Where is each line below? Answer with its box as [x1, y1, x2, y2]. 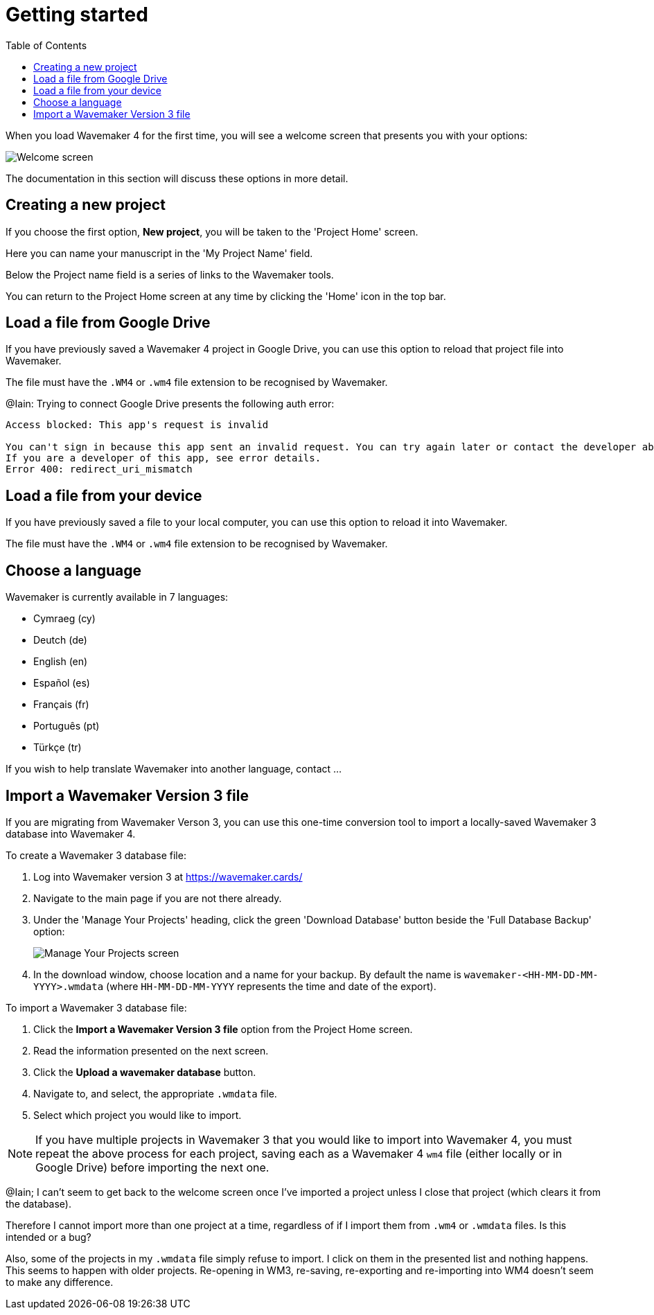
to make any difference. [6, 1276, 114, 1288]
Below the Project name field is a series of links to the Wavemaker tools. [6, 268, 334, 281]
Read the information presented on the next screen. [33, 1044, 269, 1057]
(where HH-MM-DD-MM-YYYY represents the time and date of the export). [106, 980, 436, 992]
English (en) [33, 655, 88, 668]
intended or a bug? [6, 1230, 91, 1243]
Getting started [6, 3, 148, 26]
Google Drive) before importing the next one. [35, 1160, 269, 1174]
